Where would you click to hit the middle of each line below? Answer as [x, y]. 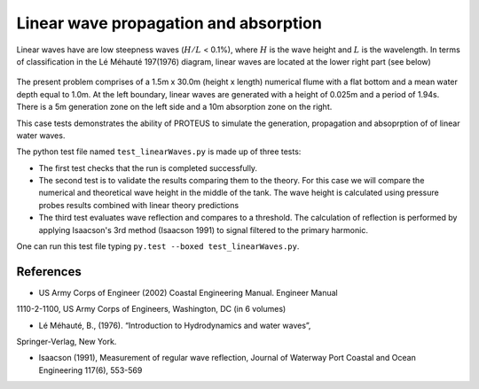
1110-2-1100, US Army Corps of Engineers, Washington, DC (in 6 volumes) [151, 309]
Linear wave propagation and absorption [169, 23]
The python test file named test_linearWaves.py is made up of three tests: [159, 152]
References [49, 272]
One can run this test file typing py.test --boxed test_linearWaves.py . [158, 246]
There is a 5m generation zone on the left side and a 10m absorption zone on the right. [174, 107]
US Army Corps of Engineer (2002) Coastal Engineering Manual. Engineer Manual [188, 292]
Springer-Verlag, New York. [67, 342]
